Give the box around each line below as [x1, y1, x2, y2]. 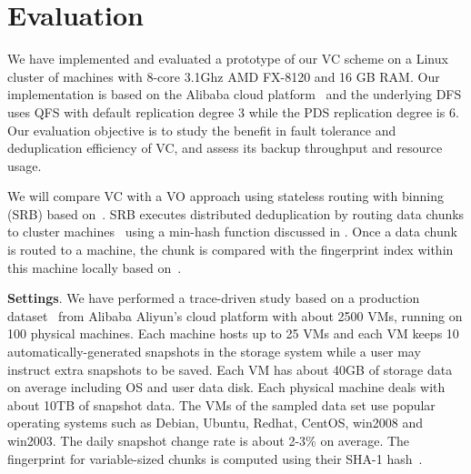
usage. [7, 156, 42, 175]
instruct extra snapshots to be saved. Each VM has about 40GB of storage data [7, 359, 453, 378]
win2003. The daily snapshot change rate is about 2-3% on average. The [7, 431, 410, 449]
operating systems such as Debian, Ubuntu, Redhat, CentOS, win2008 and [7, 413, 424, 432]
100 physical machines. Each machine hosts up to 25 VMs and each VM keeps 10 [7, 324, 459, 343]
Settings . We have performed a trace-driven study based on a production [7, 288, 420, 308]
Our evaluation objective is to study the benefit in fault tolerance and [7, 120, 396, 139]
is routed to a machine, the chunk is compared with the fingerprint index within [7, 240, 454, 259]
